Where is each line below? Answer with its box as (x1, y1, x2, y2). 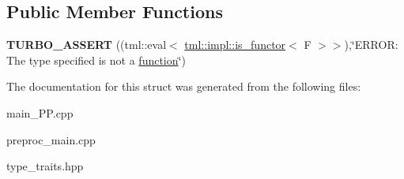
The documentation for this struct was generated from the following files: (6, 78, 361, 95)
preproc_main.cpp (6, 131, 96, 147)
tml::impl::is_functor (184, 36, 286, 53)
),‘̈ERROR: (344, 36, 398, 53)
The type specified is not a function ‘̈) (6, 51, 186, 68)
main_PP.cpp (6, 104, 74, 121)
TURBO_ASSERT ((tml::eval (6, 36, 167, 53)
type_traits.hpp (6, 158, 84, 174)
